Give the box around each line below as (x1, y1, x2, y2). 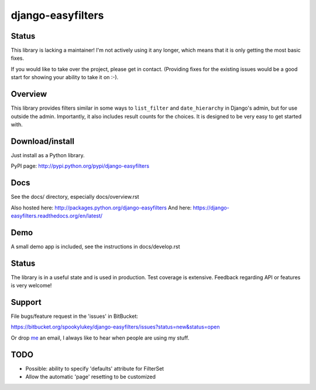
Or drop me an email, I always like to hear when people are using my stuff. (11, 334, 190, 341)
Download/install (11, 136, 74, 146)
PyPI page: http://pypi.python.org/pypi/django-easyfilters (11, 162, 149, 169)
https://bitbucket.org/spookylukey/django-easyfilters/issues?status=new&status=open (11, 323, 220, 331)
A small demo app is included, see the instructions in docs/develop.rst (11, 243, 181, 250)
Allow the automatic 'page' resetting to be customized (25, 373, 156, 381)
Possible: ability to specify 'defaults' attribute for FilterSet (25, 365, 164, 372)
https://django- (193, 204, 229, 211)
